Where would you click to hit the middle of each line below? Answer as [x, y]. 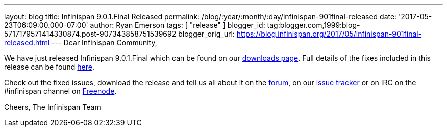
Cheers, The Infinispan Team [53, 107]
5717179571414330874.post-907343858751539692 [90, 34]
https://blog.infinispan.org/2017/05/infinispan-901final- [329, 34]
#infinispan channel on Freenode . [60, 91]
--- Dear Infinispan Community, [104, 42]
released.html [27, 42]
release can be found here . [49, 67]
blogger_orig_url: [206, 34]
